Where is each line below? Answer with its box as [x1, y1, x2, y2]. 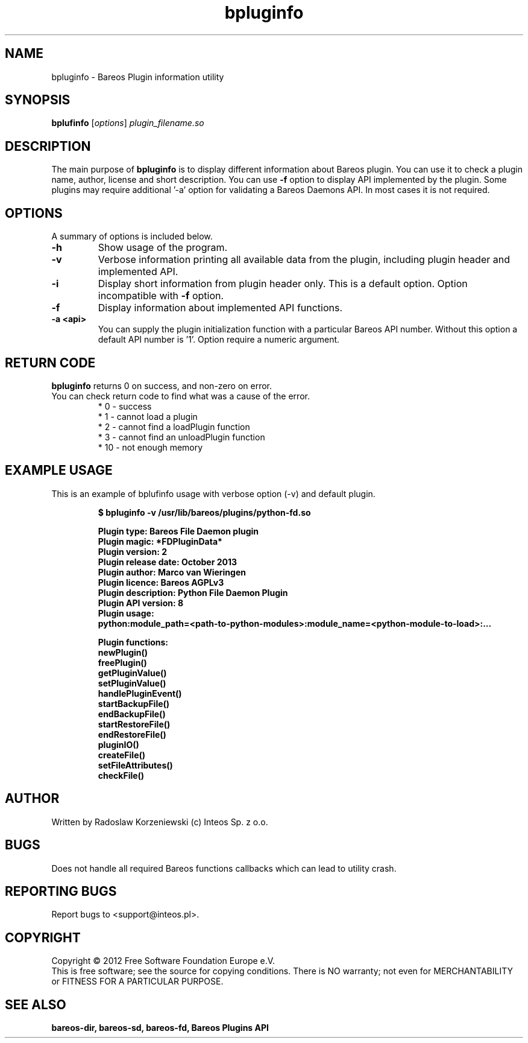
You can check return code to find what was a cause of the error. [51, 390, 310, 401]
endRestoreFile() [98, 729, 166, 740]
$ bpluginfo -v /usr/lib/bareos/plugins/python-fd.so [98, 507, 311, 518]
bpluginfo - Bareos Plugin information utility [51, 71, 224, 82]
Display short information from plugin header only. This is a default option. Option [98, 277, 468, 290]
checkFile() [98, 770, 145, 781]
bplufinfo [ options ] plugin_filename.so [51, 118, 204, 128]
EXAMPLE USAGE [5, 463, 113, 478]
